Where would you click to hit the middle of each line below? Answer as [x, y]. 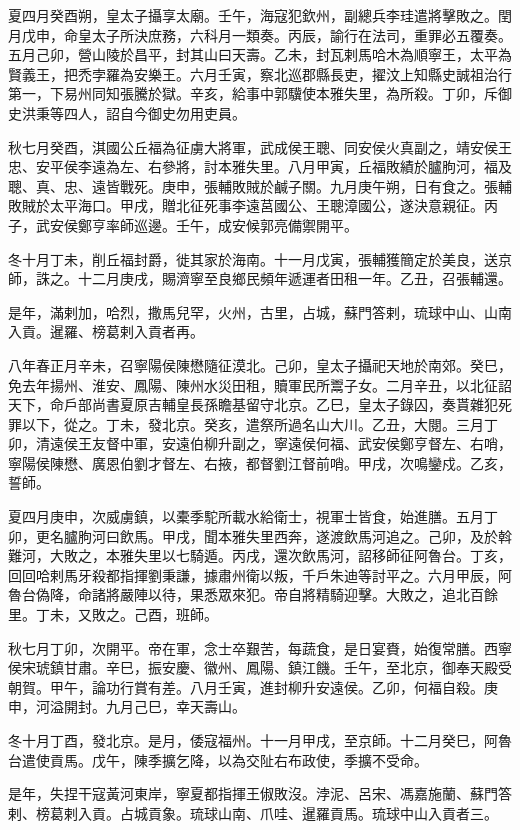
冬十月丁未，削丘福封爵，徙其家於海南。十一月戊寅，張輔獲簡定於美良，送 [253, 258]
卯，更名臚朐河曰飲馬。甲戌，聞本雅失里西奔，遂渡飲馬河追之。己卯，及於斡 [260, 535]
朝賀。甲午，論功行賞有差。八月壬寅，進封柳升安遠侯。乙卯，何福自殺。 [246, 686]
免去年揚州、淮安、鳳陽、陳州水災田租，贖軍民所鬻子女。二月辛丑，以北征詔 [260, 384]
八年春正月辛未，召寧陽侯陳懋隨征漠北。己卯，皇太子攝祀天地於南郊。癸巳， [260, 364]
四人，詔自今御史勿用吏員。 [154, 112]
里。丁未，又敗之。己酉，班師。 [113, 614]
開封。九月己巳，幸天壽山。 [154, 706]
